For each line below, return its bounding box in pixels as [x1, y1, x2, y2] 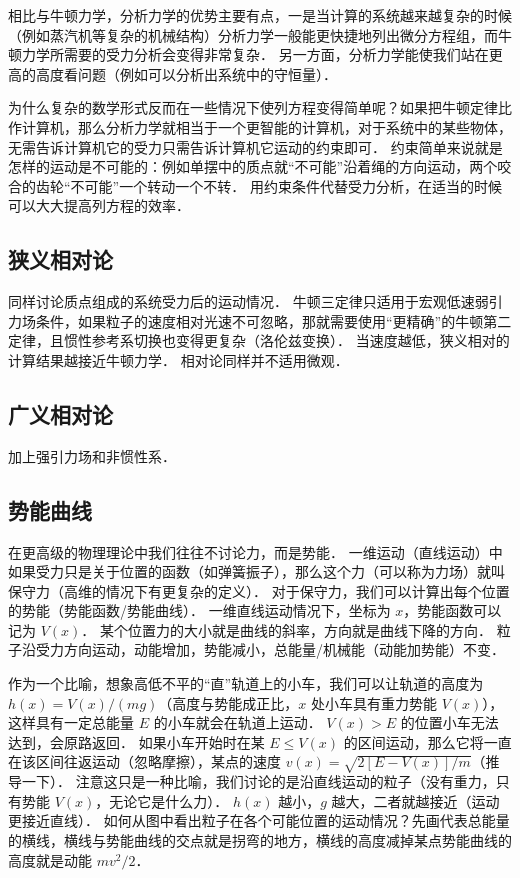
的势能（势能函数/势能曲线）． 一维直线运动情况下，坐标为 [8, 600, 391, 621]
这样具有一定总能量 [8, 712, 134, 733]
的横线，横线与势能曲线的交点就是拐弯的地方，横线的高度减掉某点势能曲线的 [8, 830, 512, 850]
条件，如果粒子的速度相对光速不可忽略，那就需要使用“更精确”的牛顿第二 [35, 310, 512, 331]
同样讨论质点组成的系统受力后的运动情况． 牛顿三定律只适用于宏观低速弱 [8, 291, 489, 312]
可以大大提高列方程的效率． [8, 195, 190, 216]
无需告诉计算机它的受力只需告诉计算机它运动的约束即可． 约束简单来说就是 [8, 136, 503, 157]
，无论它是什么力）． [95, 790, 229, 811]
